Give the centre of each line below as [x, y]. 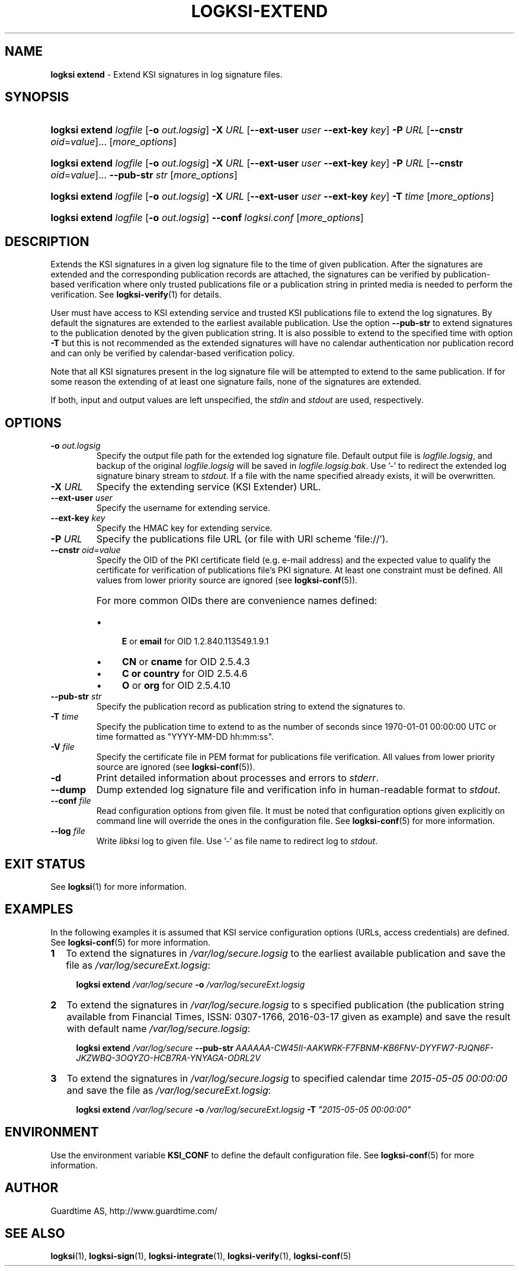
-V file [63, 747]
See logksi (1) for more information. [118, 886]
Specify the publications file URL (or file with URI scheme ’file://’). [242, 539]
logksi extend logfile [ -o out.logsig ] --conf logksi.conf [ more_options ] [207, 218]
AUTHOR [32, 1188]
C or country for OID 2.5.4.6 [185, 674]
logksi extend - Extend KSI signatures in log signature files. [166, 74]
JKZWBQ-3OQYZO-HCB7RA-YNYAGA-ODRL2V [168, 1058]
